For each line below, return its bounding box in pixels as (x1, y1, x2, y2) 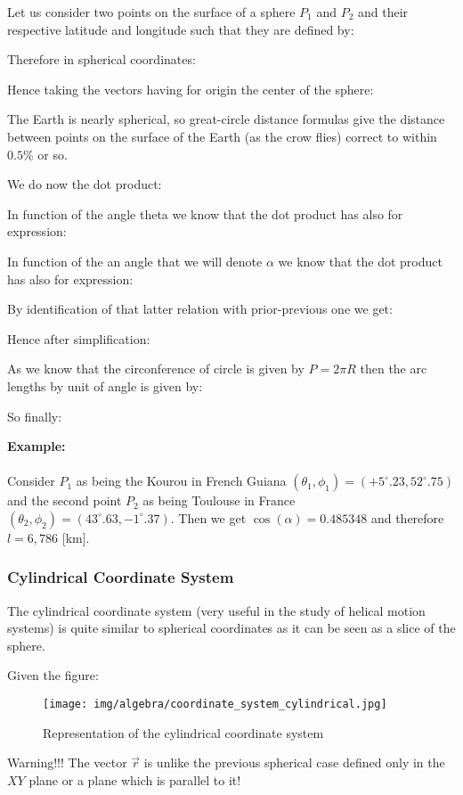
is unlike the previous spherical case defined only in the (143, 753, 445, 772)
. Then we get (170, 508, 247, 527)
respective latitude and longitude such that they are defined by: (7, 20, 354, 38)
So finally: (7, 406, 62, 425)
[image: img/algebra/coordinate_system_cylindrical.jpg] (43, 698, 387, 711)
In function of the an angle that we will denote (7, 251, 263, 270)
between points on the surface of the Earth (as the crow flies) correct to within (7, 127, 437, 145)
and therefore (370, 508, 444, 527)
